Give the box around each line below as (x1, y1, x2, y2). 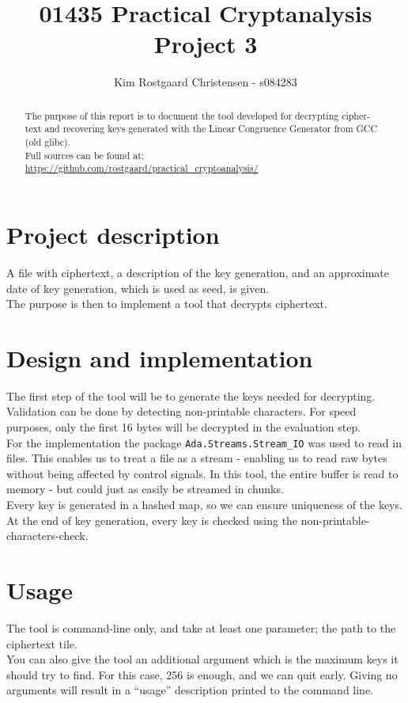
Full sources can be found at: (25, 148, 145, 161)
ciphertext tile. (6, 635, 77, 652)
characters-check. (6, 527, 89, 544)
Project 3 (153, 28, 258, 60)
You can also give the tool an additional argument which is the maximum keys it (6, 651, 399, 667)
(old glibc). (25, 135, 70, 149)
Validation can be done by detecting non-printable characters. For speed (6, 403, 357, 420)
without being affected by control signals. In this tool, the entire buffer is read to (6, 465, 399, 481)
